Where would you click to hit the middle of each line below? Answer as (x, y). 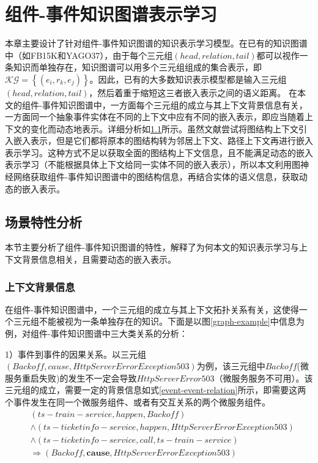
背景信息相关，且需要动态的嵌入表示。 (99, 259)
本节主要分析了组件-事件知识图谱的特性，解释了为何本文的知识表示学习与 (152, 247)
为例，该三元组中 (231, 366)
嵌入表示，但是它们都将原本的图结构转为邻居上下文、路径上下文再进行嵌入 (163, 141)
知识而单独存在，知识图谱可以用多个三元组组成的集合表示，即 (137, 67)
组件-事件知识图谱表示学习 (111, 14)
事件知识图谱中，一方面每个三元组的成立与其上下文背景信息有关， (175, 104)
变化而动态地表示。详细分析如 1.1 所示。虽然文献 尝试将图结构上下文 (164, 128)
